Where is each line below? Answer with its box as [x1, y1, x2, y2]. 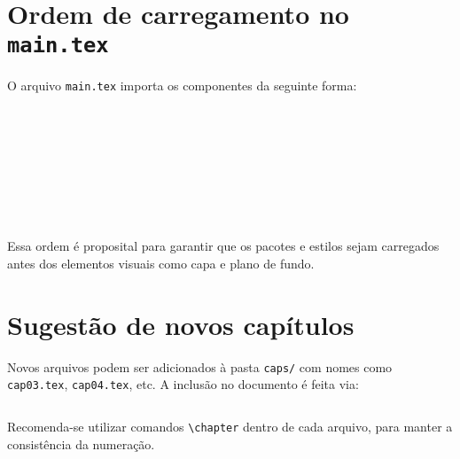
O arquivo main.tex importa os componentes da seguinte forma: [7, 76, 357, 95]
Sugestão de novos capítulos [7, 306, 355, 342]
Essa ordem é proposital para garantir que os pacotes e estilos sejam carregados [7, 237, 440, 255]
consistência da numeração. [7, 434, 155, 453]
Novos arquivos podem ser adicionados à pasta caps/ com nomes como [7, 357, 393, 376]
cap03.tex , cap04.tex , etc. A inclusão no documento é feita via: [7, 375, 359, 393]
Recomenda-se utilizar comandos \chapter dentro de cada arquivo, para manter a [7, 416, 453, 435]
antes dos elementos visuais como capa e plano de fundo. [7, 253, 315, 272]
